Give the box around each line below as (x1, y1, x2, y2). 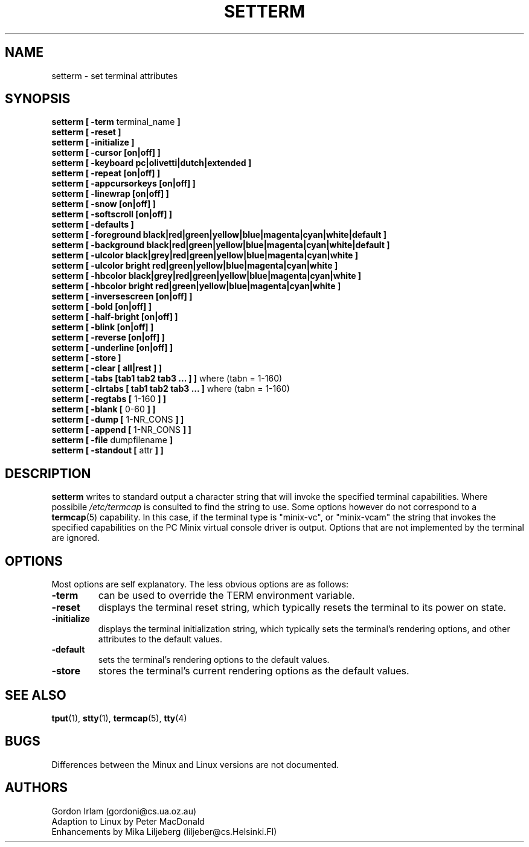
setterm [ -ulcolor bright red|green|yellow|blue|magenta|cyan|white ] (51, 260, 338, 271)
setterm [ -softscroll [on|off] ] (51, 209, 173, 220)
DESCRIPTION (5, 465, 91, 481)
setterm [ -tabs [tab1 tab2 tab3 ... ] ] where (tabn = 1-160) (51, 373, 283, 384)
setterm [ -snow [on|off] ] (51, 199, 156, 209)
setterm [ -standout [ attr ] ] (51, 445, 164, 456)
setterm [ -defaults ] (51, 219, 134, 230)
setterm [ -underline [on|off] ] (51, 342, 173, 353)
